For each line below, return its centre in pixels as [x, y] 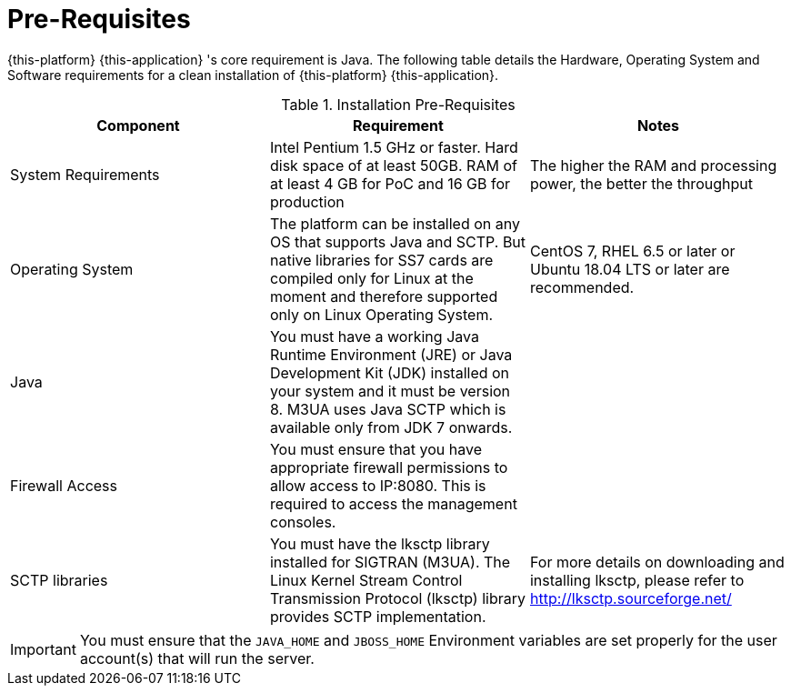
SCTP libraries [59, 580]
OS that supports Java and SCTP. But [398, 241]
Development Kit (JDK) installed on [390, 372]
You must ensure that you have [375, 449]
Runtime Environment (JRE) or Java [391, 354]
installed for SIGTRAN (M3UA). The [390, 562]
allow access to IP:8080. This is [378, 485]
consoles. [303, 522]
